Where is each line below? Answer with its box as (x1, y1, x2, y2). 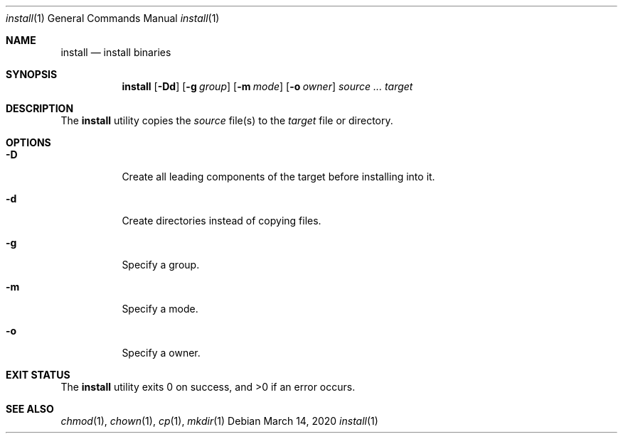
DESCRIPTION (6, 102, 74, 114)
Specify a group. (122, 259, 200, 271)
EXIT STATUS (6, 369, 70, 381)
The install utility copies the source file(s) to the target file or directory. (60, 114, 393, 126)
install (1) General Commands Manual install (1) (6, 12, 220, 24)
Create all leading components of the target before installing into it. (122, 170, 435, 183)
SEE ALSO (6, 403, 54, 415)
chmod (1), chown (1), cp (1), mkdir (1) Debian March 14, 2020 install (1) (60, 415, 378, 427)
